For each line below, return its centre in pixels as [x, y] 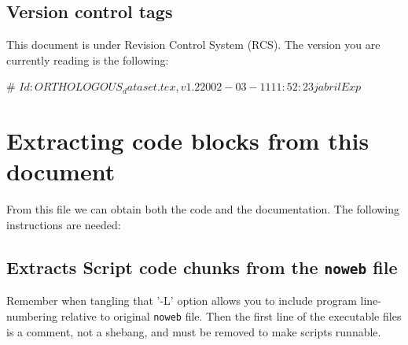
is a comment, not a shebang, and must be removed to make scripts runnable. [194, 331]
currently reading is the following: [88, 59]
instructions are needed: [64, 224]
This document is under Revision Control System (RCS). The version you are [193, 45]
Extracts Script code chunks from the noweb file [202, 267]
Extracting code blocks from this [188, 141]
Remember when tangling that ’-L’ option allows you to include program [182, 300]
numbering [32, 315]
